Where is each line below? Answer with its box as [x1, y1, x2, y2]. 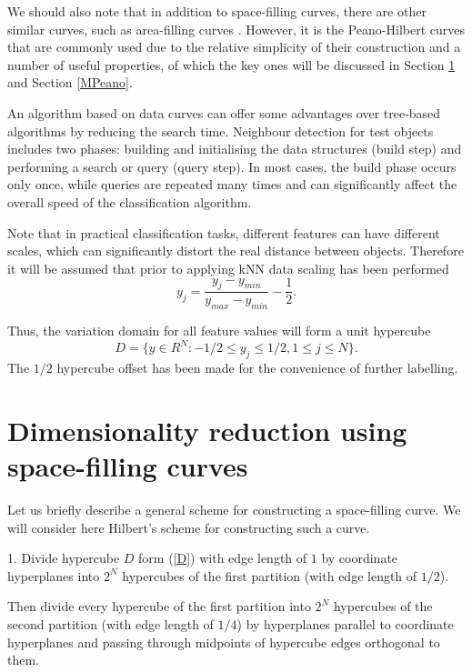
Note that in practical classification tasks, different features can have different [7, 223, 440, 242]
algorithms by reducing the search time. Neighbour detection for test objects [7, 121, 434, 140]
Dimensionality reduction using [7, 411, 407, 448]
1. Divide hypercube [7, 548, 120, 567]
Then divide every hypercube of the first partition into [7, 597, 311, 616]
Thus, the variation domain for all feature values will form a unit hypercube [7, 321, 431, 340]
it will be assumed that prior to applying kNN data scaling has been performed [7, 258, 449, 277]
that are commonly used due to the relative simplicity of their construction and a [7, 37, 461, 56]
